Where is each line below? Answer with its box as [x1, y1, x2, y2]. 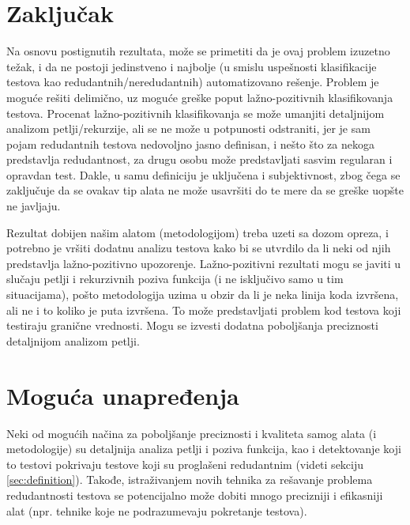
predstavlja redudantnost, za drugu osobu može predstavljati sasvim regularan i [6, 151, 393, 168]
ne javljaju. [6, 198, 61, 214]
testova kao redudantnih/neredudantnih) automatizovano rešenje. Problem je [6, 74, 379, 90]
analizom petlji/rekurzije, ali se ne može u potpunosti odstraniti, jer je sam [6, 120, 371, 137]
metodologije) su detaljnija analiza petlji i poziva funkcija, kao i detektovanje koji [6, 440, 401, 457]
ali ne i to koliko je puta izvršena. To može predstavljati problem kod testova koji [6, 301, 401, 318]
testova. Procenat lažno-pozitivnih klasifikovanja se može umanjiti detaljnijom [6, 104, 385, 121]
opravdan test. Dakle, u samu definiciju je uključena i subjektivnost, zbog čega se [6, 166, 401, 183]
